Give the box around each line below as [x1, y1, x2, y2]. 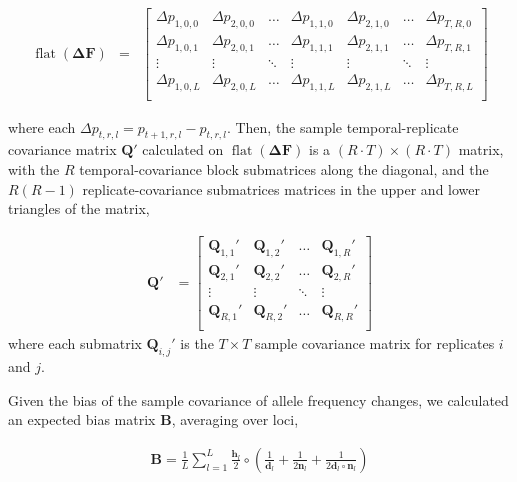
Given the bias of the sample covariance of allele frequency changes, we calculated [8, 389, 509, 410]
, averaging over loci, [171, 409, 299, 430]
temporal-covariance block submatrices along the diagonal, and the [79, 158, 489, 179]
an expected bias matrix [8, 409, 156, 430]
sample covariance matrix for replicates [255, 333, 495, 354]
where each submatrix [8, 333, 142, 354]
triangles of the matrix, [8, 198, 150, 219]
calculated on [142, 139, 224, 160]
